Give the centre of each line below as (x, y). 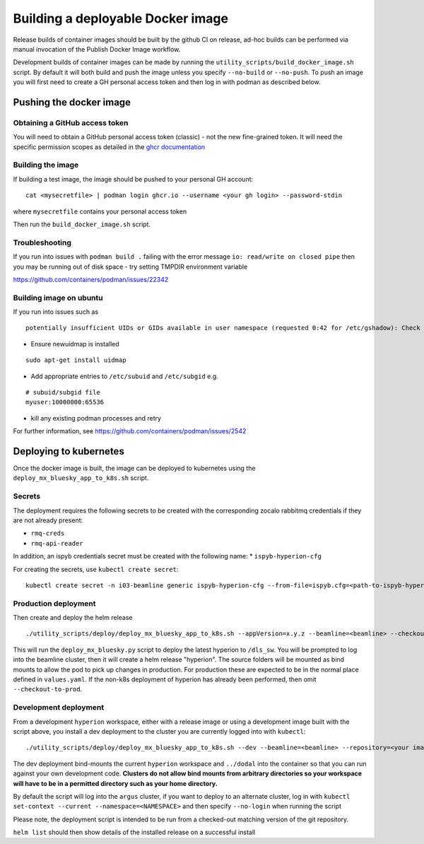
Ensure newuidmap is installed (75, 344)
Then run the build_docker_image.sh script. (82, 224)
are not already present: (48, 520)
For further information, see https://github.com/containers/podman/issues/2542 (130, 431)
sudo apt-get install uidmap (76, 360)
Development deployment (59, 708)
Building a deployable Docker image (121, 18)
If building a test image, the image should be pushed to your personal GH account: (133, 179)
